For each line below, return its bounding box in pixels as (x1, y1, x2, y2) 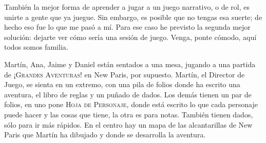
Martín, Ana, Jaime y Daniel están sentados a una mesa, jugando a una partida (4, 58, 256, 69)
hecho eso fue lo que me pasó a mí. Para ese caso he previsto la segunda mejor (4, 22, 251, 32)
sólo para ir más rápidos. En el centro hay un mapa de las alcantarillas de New (4, 119, 253, 130)
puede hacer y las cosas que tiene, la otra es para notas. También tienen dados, (4, 109, 253, 119)
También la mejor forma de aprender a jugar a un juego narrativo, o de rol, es (4, 2, 250, 12)
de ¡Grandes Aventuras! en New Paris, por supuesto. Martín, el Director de (4, 69, 245, 79)
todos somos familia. (4, 42, 68, 52)
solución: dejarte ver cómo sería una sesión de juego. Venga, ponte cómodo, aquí (4, 31, 257, 42)
